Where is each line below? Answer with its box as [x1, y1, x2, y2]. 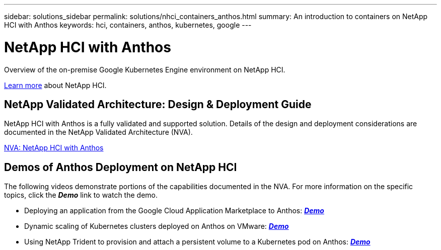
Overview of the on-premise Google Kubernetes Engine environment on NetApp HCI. [4, 65, 285, 74]
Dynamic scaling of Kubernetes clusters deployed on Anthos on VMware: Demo [24, 222, 289, 231]
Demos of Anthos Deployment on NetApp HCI [4, 160, 237, 174]
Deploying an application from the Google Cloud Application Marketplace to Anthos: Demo [24, 206, 324, 215]
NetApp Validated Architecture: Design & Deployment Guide [4, 98, 312, 111]
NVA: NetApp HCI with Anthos [4, 143, 104, 152]
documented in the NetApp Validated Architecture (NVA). [4, 128, 193, 137]
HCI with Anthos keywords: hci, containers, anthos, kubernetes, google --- [4, 21, 252, 29]
